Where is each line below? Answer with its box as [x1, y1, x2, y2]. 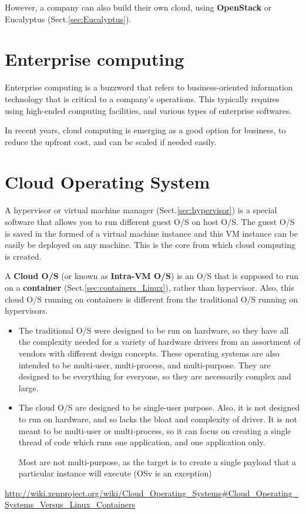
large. [18, 381, 39, 394]
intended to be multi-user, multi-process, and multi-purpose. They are [18, 358, 271, 371]
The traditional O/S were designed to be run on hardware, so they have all [18, 324, 289, 336]
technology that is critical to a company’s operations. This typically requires [5, 92, 280, 105]
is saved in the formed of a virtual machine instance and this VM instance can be [5, 227, 298, 239]
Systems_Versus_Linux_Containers [5, 498, 135, 510]
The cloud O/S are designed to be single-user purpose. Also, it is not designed [18, 401, 300, 414]
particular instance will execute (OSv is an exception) [18, 467, 212, 479]
